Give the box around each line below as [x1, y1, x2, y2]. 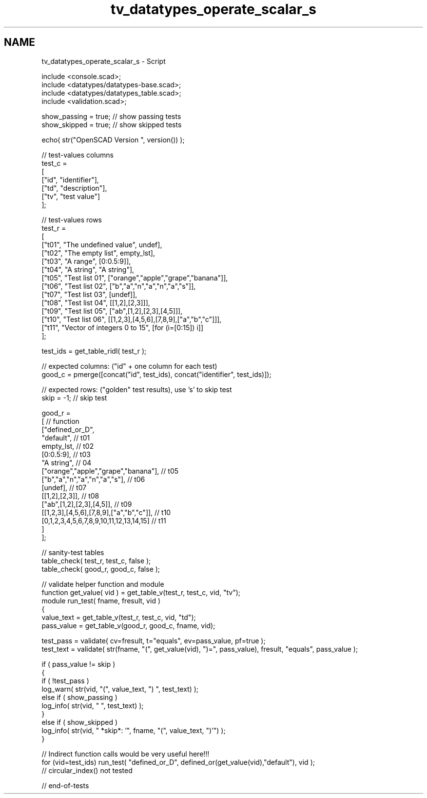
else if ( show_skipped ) [41, 718, 118, 726]
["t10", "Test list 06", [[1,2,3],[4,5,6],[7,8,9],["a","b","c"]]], [41, 315, 222, 323]
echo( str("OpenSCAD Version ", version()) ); [41, 135, 185, 144]
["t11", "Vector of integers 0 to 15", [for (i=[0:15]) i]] [41, 323, 203, 332]
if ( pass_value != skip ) [41, 659, 116, 668]
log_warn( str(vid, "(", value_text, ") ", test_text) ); [41, 684, 199, 693]
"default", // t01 [41, 433, 90, 442]
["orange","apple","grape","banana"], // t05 [41, 466, 179, 475]
